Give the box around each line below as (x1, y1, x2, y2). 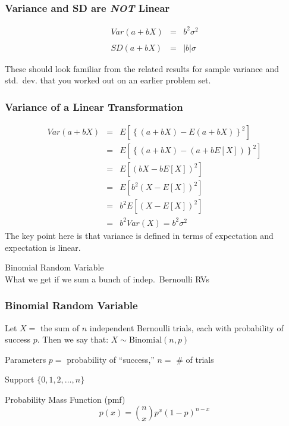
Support (5, 373, 34, 385)
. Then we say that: (37, 333, 109, 346)
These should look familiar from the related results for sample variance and (5, 62, 279, 74)
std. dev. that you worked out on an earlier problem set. (5, 74, 211, 86)
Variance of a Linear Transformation (5, 99, 183, 114)
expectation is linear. (5, 241, 81, 253)
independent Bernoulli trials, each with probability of (89, 321, 284, 334)
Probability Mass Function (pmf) (5, 393, 125, 405)
